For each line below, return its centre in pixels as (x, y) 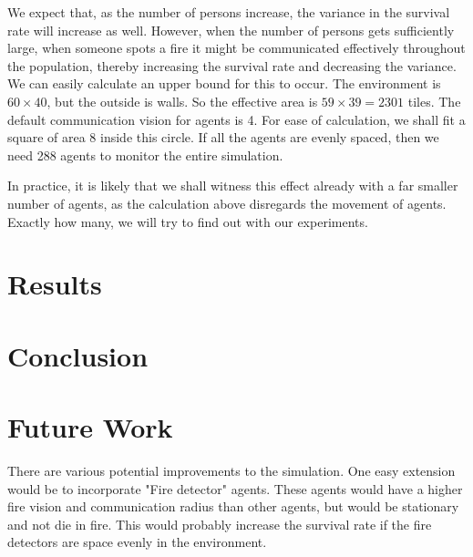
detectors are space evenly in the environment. (137, 542)
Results (55, 284)
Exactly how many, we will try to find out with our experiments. (188, 221)
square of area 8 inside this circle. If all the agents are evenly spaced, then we (223, 137)
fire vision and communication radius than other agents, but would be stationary (233, 506)
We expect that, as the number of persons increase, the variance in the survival (229, 12)
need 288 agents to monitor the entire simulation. (145, 155)
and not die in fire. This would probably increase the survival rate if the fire (220, 524)
